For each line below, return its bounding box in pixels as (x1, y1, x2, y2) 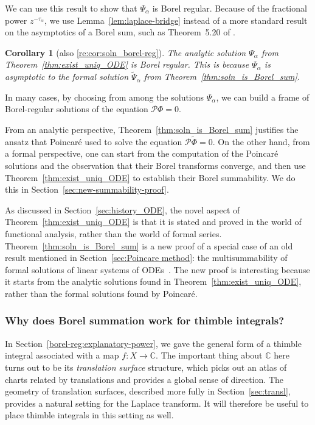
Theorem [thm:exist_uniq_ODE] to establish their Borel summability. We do (5, 171, 296, 184)
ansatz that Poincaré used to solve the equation (5, 135, 182, 148)
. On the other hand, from (212, 135, 310, 148)
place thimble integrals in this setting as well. (5, 409, 174, 421)
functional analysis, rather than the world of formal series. (5, 227, 222, 240)
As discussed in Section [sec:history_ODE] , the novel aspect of (5, 203, 240, 216)
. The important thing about (156, 349, 263, 362)
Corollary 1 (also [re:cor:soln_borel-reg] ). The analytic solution (5, 46, 246, 59)
